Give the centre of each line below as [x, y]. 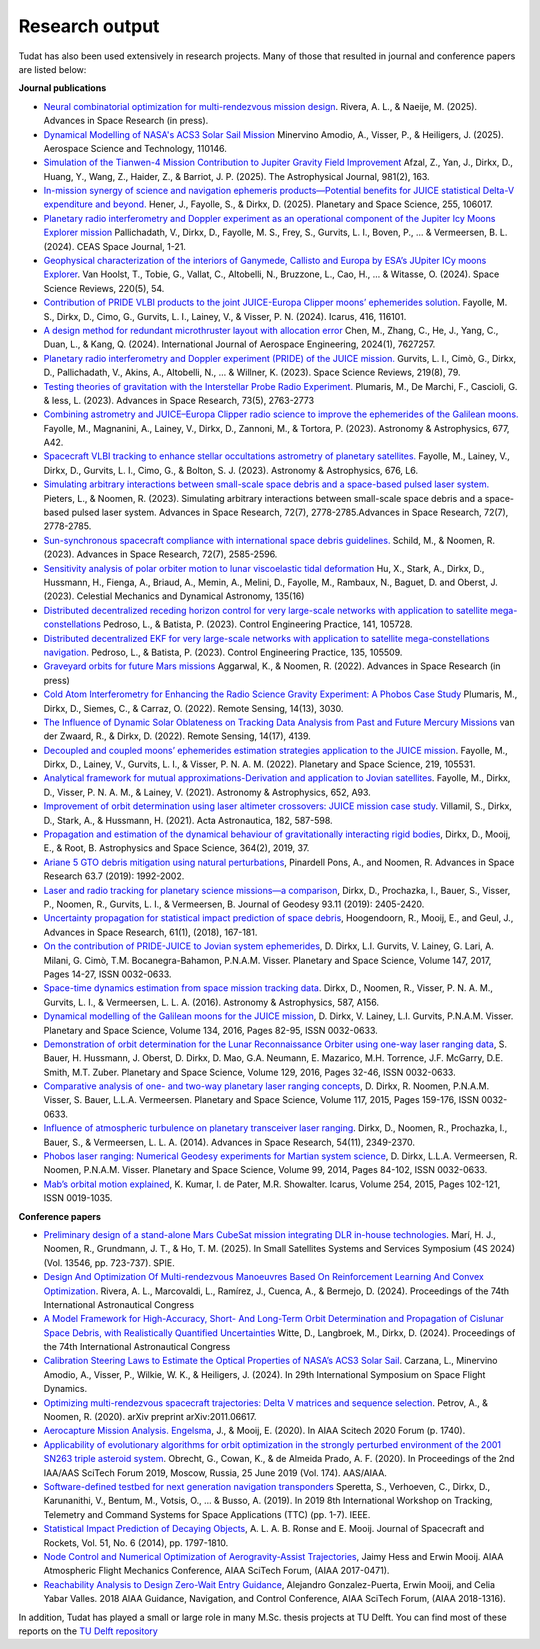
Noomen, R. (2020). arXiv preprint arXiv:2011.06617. [150, 1417]
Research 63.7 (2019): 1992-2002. [114, 876]
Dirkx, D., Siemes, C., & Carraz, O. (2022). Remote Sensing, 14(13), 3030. [193, 708]
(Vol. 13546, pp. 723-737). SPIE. [109, 1262]
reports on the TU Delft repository [88, 1631]
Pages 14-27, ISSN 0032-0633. [107, 974]
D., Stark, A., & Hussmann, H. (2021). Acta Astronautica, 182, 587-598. [188, 820]
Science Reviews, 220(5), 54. [104, 288]
